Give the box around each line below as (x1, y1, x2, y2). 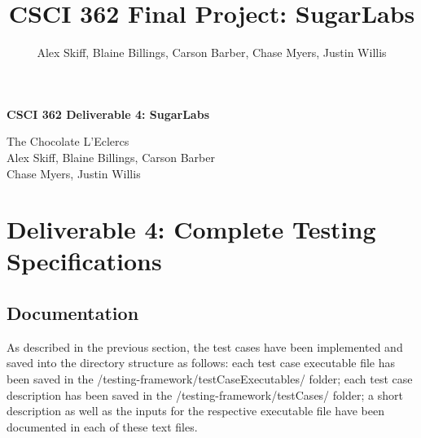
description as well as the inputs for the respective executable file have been (7, 402, 385, 419)
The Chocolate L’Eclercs (7, 133, 129, 150)
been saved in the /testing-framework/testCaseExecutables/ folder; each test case (7, 370, 413, 388)
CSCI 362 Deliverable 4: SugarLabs (7, 105, 209, 122)
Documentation (7, 300, 139, 326)
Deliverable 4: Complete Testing (7, 212, 376, 246)
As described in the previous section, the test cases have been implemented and (7, 338, 403, 355)
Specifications (7, 244, 162, 278)
